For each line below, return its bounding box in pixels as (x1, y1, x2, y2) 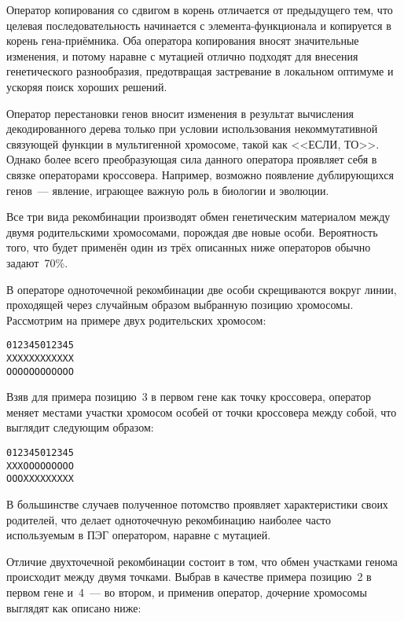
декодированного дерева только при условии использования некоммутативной (6, 120, 378, 137)
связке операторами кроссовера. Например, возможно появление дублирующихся (6, 166, 394, 182)
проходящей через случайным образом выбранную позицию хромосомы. (6, 296, 354, 313)
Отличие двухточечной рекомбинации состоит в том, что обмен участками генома (6, 553, 398, 569)
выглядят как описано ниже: (6, 599, 141, 615)
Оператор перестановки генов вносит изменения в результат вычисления (6, 105, 354, 121)
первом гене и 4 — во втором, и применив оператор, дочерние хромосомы (6, 583, 367, 600)
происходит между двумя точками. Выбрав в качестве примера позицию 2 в (6, 568, 372, 585)
